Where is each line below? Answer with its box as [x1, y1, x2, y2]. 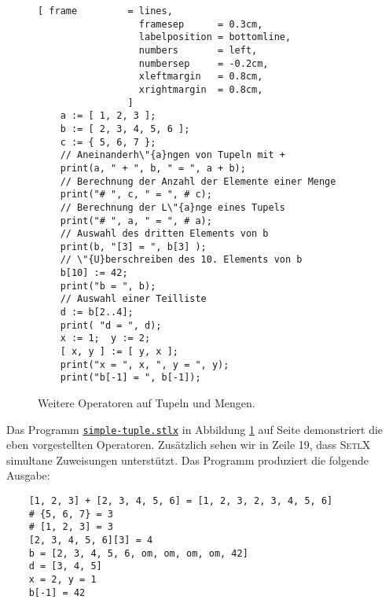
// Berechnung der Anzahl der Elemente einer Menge [60, 175, 336, 187]
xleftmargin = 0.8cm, [138, 71, 263, 83]
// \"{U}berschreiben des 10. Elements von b [60, 254, 303, 266]
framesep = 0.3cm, [138, 18, 263, 30]
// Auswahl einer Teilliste [60, 293, 207, 305]
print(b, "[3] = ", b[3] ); [60, 241, 207, 252]
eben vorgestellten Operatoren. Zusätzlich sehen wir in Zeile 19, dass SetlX [6, 436, 371, 453]
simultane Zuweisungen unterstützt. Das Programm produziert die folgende [6, 451, 369, 468]
